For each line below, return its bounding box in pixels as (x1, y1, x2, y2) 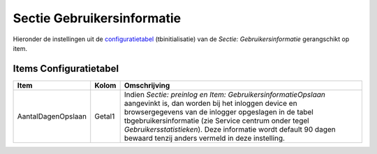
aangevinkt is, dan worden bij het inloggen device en (124, 98, 297, 108)
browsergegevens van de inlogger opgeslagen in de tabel (124, 107, 313, 116)
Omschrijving (124, 80, 170, 90)
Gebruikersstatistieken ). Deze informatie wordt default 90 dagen (124, 124, 336, 134)
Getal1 (94, 111, 115, 121)
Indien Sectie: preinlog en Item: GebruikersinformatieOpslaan (124, 89, 326, 99)
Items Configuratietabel (13, 63, 119, 75)
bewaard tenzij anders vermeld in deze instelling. (124, 133, 286, 143)
